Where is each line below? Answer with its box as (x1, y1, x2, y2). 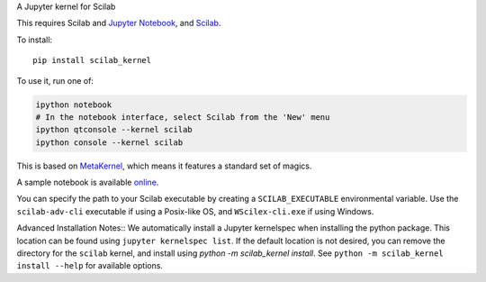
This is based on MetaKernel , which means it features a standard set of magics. (16, 160, 312, 171)
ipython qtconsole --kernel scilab (35, 124, 193, 135)
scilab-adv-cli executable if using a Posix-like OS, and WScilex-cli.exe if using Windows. (16, 205, 374, 216)
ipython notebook (35, 99, 112, 110)
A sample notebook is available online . (16, 177, 159, 188)
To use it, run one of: (16, 75, 94, 86)
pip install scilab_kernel (32, 55, 152, 66)
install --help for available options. (16, 260, 164, 271)
